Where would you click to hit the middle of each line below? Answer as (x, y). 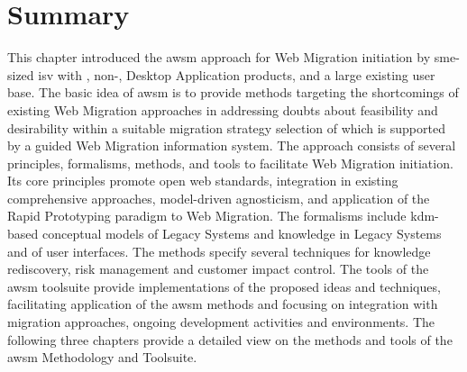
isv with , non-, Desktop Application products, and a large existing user (237, 74)
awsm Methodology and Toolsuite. (102, 357)
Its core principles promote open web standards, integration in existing (203, 181)
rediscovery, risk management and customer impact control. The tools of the (218, 269)
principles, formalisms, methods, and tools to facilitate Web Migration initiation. (230, 163)
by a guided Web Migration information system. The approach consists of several (232, 145)
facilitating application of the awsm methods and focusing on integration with (223, 304)
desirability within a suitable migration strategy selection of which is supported (226, 127)
